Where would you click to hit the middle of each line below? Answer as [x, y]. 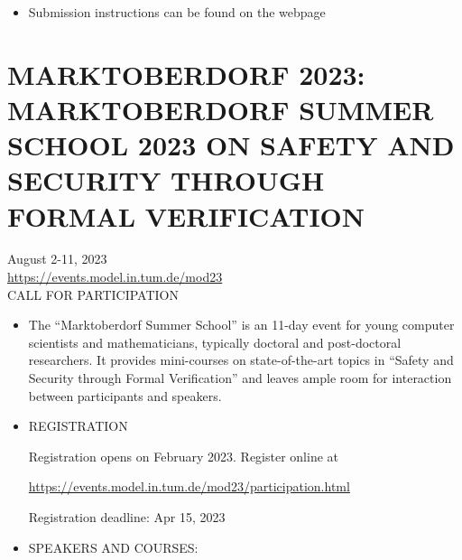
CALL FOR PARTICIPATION [93, 294]
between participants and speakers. [125, 395]
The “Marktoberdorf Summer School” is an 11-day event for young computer [241, 325]
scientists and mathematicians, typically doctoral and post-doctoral [215, 342]
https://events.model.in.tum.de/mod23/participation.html [189, 486]
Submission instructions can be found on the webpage [177, 12]
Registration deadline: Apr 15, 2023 [127, 517]
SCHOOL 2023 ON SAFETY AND [231, 145]
